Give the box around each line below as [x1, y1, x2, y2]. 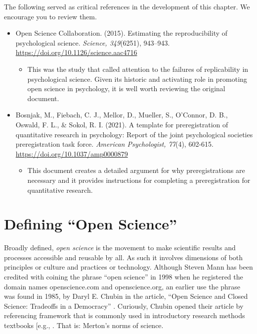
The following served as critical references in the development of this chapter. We [4, 1, 250, 11]
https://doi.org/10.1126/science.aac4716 [15, 47, 137, 57]
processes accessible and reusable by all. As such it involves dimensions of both [4, 252, 243, 262]
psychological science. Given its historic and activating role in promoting [27, 73, 247, 84]
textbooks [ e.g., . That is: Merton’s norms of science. [4, 320, 164, 330]
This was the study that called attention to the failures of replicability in [27, 63, 249, 74]
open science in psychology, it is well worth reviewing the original [27, 83, 225, 94]
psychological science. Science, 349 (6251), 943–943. [15, 37, 170, 48]
